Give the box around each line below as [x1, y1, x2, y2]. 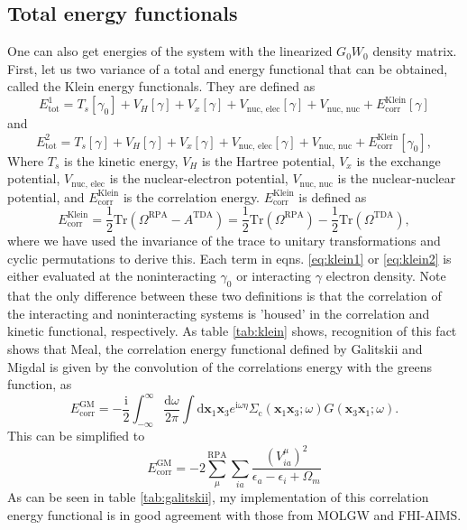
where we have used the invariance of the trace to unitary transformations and [7, 231, 441, 250]
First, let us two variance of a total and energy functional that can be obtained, [7, 59, 448, 78]
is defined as [298, 187, 367, 206]
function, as [7, 375, 72, 394]
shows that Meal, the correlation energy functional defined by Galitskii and [7, 339, 423, 358]
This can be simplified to [7, 426, 145, 445]
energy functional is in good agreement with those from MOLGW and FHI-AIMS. [7, 505, 462, 524]
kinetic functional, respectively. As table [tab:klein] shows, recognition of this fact [7, 321, 457, 340]
